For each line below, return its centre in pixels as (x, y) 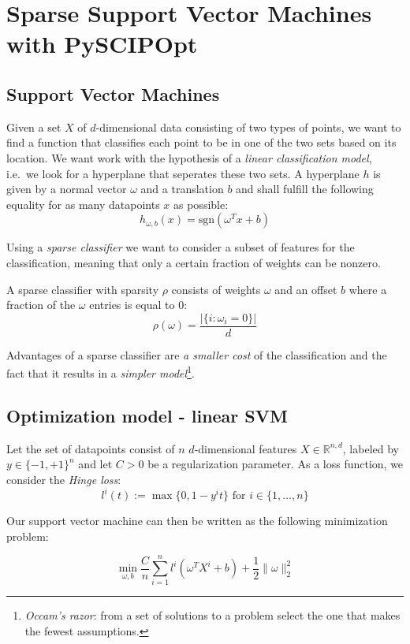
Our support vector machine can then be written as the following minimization (197, 521)
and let (95, 464)
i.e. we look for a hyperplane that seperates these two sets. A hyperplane (183, 173)
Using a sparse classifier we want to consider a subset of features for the (181, 247)
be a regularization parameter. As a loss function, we (276, 464)
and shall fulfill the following (305, 189)
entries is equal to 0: (138, 305)
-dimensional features (246, 448)
